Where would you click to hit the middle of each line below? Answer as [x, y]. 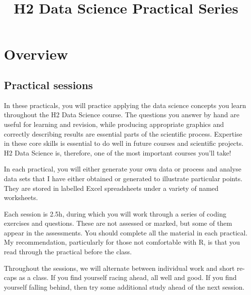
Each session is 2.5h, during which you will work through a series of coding [115, 213]
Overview [36, 54]
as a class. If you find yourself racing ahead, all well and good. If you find [128, 277]
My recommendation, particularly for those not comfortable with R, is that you [122, 242]
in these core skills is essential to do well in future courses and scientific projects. [124, 143]
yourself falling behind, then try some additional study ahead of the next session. [124, 287]
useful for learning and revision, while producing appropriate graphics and [114, 124]
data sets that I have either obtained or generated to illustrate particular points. [123, 178]
